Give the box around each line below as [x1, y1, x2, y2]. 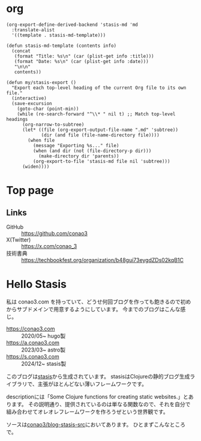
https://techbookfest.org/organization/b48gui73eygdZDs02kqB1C [21, 256, 184, 263]
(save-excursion [11, 100, 52, 106]
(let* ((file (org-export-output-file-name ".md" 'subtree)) [22, 127, 179, 133]
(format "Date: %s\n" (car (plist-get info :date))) [14, 58, 149, 64]
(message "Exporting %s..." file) [32, 142, 119, 148]
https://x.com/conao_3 [21, 242, 77, 249]
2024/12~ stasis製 [21, 360, 67, 367]
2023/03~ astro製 [21, 346, 66, 353]
